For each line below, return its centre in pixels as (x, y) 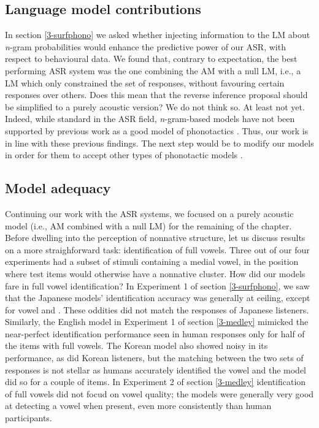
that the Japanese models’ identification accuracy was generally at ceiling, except (158, 298)
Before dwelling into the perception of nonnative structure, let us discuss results (155, 238)
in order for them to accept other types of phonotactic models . (124, 155)
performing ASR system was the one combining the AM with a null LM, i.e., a (153, 70)
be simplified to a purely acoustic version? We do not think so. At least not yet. (155, 106)
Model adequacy (58, 188)
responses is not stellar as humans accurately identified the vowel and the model (156, 369)
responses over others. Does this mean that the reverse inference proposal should (156, 95)
